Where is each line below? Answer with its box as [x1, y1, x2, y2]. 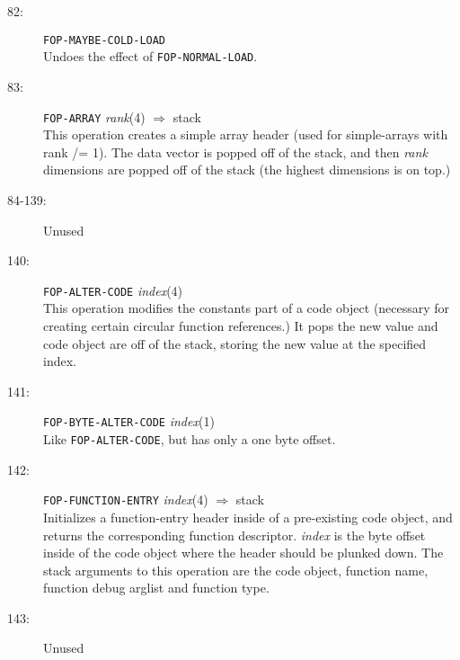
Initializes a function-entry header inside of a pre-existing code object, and [43, 507, 453, 526]
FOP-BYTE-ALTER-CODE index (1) [43, 412, 215, 431]
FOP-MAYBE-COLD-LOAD [43, 33, 166, 47]
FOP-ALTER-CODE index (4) [43, 281, 183, 299]
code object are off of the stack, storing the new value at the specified [43, 334, 427, 352]
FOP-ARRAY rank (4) [43, 107, 146, 126]
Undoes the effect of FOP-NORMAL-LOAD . [43, 47, 258, 66]
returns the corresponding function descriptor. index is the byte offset [43, 525, 426, 544]
